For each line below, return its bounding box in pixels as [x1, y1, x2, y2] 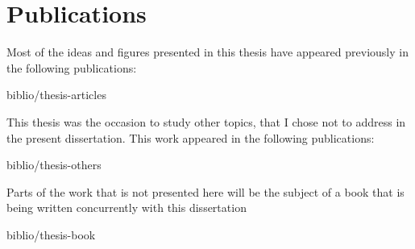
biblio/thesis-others [6, 156, 102, 173]
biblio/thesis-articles [6, 86, 106, 103]
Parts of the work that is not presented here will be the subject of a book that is [6, 183, 405, 200]
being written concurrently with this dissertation [6, 199, 247, 216]
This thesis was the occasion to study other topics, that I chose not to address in [6, 113, 406, 130]
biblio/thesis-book [6, 226, 96, 243]
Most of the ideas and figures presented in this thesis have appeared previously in [6, 44, 409, 60]
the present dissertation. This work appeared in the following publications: [6, 129, 375, 146]
